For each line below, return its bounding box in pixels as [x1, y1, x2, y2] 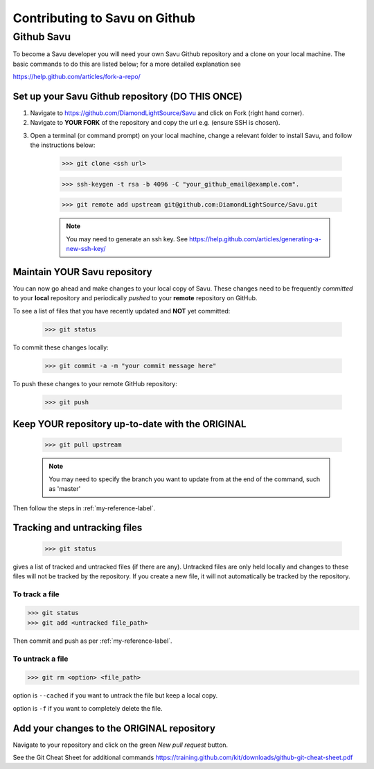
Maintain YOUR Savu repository [12, 266, 152, 277]
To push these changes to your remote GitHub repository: [12, 379, 178, 388]
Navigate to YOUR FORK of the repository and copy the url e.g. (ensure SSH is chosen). [30, 119, 280, 127]
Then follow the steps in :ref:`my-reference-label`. [12, 503, 156, 512]
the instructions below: [30, 141, 96, 149]
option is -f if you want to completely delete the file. [12, 704, 163, 712]
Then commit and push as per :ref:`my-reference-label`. [12, 637, 172, 645]
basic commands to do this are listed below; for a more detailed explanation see [12, 60, 242, 68]
